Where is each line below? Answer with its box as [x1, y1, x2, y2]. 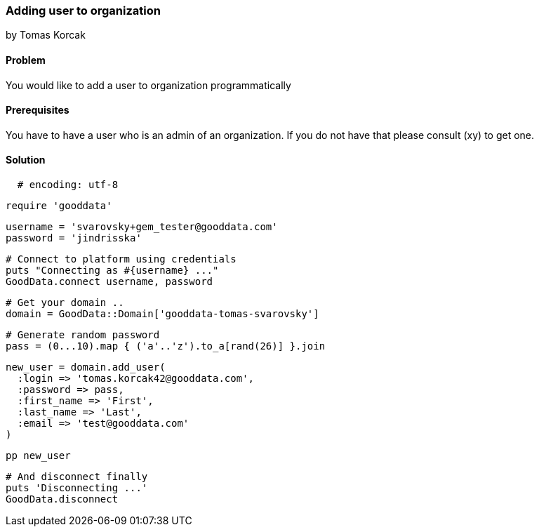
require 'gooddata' [6, 200, 112, 212]
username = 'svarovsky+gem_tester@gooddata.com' [6, 221, 278, 233]
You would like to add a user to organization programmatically [6, 79, 291, 91]
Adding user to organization [6, 4, 161, 18]
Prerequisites [6, 104, 69, 117]
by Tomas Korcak [6, 29, 86, 41]
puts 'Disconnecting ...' [6, 482, 148, 494]
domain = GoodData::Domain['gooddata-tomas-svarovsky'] [6, 308, 319, 320]
